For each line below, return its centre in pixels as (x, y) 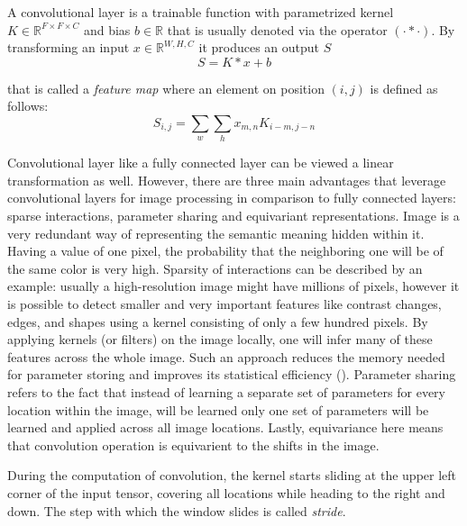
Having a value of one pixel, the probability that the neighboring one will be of (225, 251)
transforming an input (69, 47)
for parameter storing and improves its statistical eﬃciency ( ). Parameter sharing (232, 374)
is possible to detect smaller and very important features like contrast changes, (224, 304)
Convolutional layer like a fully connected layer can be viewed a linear (201, 163)
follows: (28, 106)
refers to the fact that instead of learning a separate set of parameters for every (226, 392)
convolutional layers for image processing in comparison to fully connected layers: (232, 198)
